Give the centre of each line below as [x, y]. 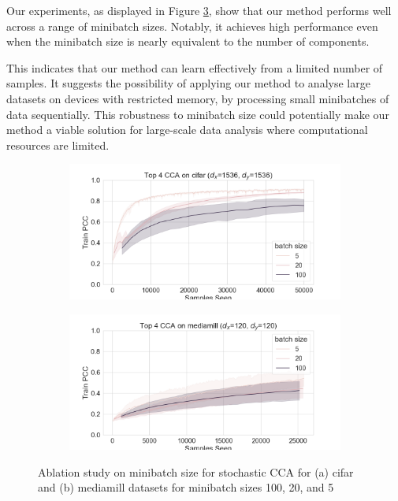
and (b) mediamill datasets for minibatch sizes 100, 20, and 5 [186, 487]
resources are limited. [58, 145]
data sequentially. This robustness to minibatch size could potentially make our [198, 114]
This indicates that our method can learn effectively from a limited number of [195, 67]
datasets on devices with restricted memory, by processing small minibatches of [198, 98]
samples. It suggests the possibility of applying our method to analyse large [188, 83]
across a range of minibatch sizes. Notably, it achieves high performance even [192, 26]
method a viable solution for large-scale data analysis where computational [187, 130]
